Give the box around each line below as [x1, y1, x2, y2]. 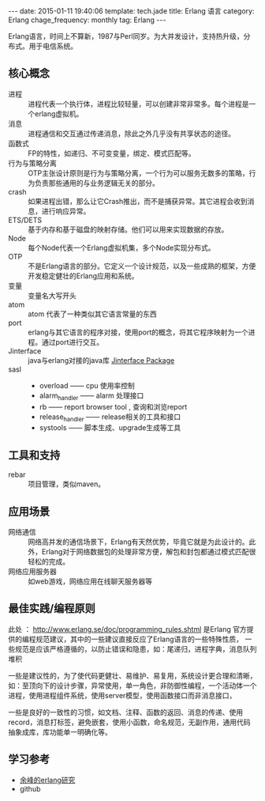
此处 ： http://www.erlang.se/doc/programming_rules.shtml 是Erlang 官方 [8, 624, 247, 633]
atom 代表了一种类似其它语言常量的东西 [28, 309, 157, 319]
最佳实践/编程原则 [8, 602, 96, 615]
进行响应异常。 [41, 206, 91, 216]
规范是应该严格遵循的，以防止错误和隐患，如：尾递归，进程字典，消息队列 [14, 644, 257, 653]
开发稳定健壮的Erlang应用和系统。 [28, 270, 140, 281]
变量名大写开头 [28, 290, 77, 300]
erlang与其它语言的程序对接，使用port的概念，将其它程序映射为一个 [28, 327, 248, 337]
